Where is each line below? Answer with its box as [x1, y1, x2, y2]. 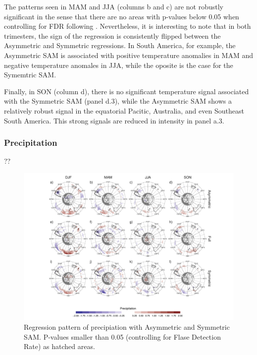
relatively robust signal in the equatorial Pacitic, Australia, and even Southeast [4, 105, 244, 116]
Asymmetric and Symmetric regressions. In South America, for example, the [4, 40, 236, 51]
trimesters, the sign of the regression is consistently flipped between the [4, 30, 221, 41]
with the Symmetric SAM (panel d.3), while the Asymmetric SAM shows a [4, 96, 232, 106]
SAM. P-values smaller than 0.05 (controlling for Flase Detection [24, 331, 221, 342]
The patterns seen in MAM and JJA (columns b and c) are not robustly [4, 1, 223, 11]
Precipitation [4, 136, 57, 149]
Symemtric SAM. [4, 69, 56, 80]
